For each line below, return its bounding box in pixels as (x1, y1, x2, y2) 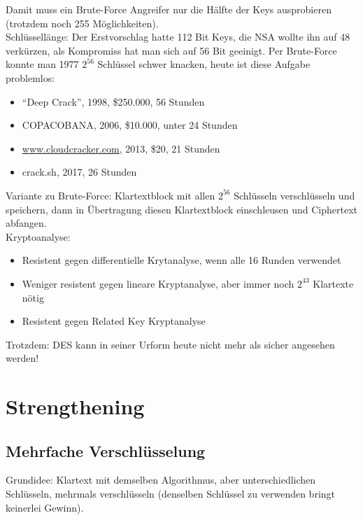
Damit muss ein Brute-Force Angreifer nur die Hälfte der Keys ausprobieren (6, 2, 332, 16)
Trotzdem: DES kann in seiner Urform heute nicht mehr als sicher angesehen (6, 337, 335, 351)
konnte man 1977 (6, 57, 79, 71)
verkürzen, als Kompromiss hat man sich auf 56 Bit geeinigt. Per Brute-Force (6, 43, 337, 57)
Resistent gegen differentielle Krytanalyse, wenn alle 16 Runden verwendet (22, 253, 341, 267)
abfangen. (6, 216, 47, 230)
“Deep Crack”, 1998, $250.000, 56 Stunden (22, 94, 205, 108)
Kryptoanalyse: (6, 229, 71, 244)
